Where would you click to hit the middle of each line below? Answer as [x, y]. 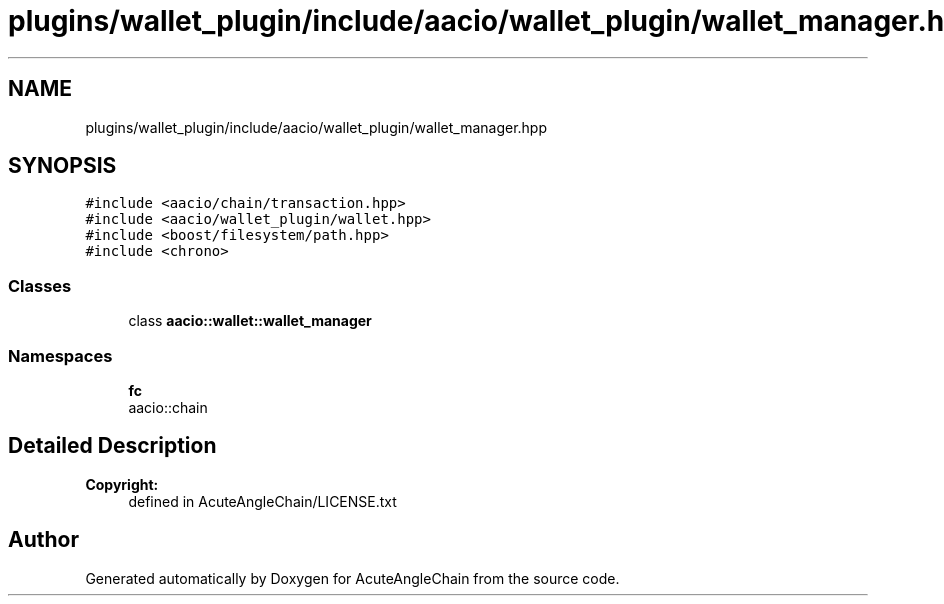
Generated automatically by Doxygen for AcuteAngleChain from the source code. [352, 578]
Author [43, 540]
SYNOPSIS [62, 166]
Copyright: [122, 484]
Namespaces [60, 355]
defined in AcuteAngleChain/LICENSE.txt [262, 501]
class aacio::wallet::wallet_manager [250, 321]
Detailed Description [112, 446]
